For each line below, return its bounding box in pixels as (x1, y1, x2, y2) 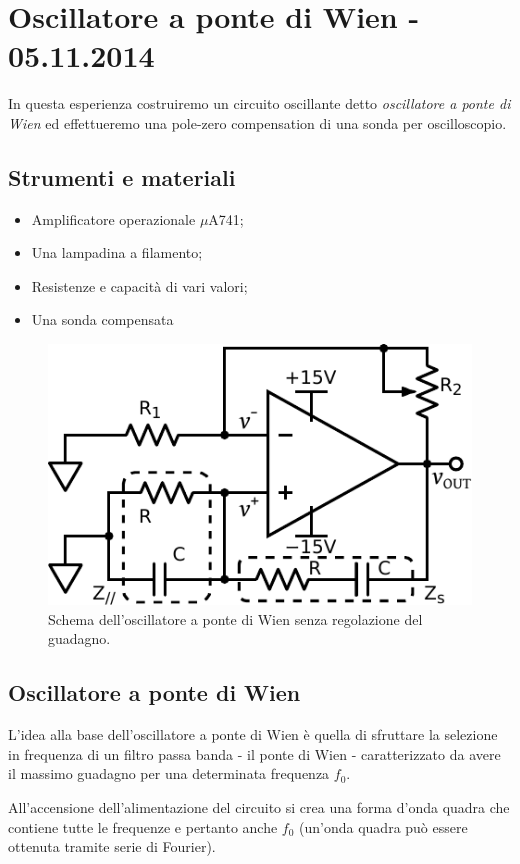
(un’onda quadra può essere (299, 816, 468, 837)
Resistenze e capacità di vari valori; (31, 275, 248, 296)
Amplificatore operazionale (31, 208, 196, 229)
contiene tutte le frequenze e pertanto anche (8, 816, 278, 837)
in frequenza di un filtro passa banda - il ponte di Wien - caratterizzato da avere (8, 743, 501, 764)
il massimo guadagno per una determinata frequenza (8, 763, 330, 784)
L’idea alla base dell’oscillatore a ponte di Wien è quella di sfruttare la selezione (8, 724, 498, 745)
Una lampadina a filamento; (31, 242, 203, 263)
